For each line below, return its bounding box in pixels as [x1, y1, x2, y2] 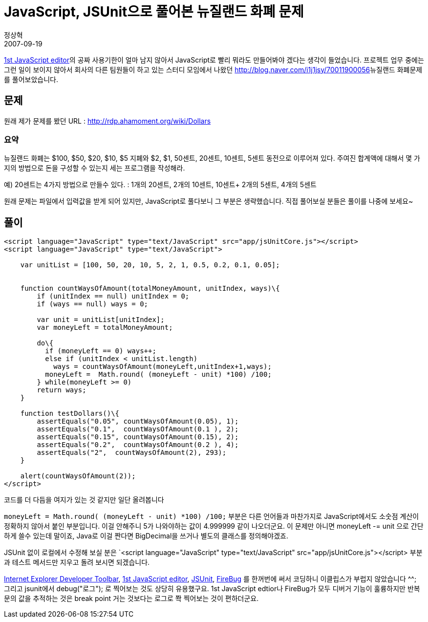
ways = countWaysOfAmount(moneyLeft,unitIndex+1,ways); [53, 363, 272, 371]
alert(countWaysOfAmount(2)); [20, 472, 136, 480]
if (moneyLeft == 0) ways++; [45, 347, 156, 355]
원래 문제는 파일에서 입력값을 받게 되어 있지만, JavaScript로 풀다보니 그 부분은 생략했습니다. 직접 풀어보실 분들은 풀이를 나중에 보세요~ [4, 197, 413, 206]
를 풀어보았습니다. [4, 75, 59, 84]
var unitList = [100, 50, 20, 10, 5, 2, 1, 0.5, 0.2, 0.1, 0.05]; [20, 261, 280, 269]
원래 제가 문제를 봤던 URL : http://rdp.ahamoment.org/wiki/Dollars [4, 116, 211, 125]
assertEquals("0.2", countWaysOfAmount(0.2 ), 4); [37, 441, 239, 449]
